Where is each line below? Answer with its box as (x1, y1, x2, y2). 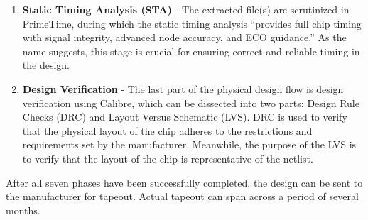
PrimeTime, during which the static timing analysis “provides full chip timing (22, 16, 362, 31)
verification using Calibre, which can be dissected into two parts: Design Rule (22, 95, 359, 110)
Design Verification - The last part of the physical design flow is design (22, 81, 344, 96)
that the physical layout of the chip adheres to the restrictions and (22, 123, 313, 138)
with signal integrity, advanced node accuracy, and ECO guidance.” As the (22, 30, 347, 45)
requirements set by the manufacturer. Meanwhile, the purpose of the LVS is (22, 137, 357, 152)
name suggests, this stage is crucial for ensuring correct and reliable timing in (22, 43, 360, 58)
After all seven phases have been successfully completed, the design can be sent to (6, 175, 363, 189)
